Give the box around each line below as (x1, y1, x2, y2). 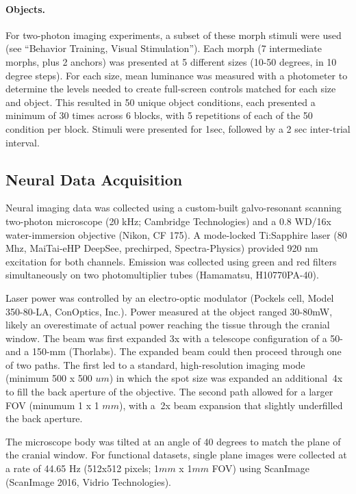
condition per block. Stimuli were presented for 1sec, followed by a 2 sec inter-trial (5, 121, 351, 135)
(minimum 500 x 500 (5, 371, 92, 385)
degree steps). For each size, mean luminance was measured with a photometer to (5, 68, 348, 82)
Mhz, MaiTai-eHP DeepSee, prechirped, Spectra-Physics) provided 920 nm (5, 241, 318, 255)
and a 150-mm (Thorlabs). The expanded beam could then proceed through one (5, 344, 342, 359)
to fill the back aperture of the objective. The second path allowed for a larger (5, 385, 333, 399)
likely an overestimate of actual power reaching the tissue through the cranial (5, 317, 330, 332)
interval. (5, 135, 40, 149)
